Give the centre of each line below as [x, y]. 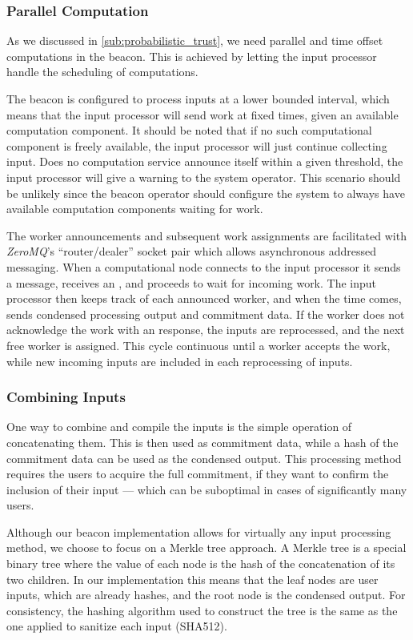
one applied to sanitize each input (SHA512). [117, 626]
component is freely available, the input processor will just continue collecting [197, 145]
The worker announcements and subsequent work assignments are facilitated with [206, 235]
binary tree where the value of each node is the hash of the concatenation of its [201, 564]
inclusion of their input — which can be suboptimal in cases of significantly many [207, 489]
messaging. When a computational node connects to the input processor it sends [204, 266]
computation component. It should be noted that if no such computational [189, 130]
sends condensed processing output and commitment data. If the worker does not [206, 314]
